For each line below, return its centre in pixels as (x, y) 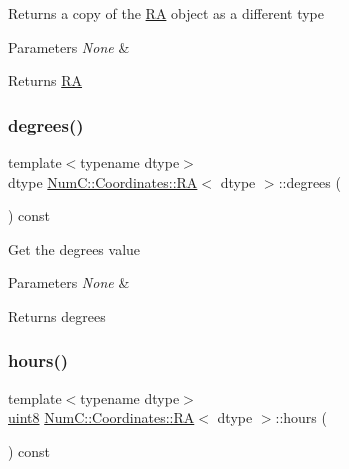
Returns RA (45, 80)
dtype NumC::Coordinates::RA (103, 181)
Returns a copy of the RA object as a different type (166, 13)
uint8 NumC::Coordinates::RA (101, 417)
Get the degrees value (74, 248)
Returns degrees (57, 315)
